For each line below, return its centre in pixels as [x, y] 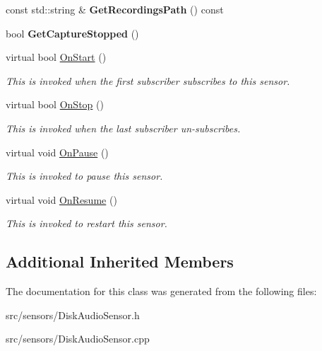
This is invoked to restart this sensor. [87, 223]
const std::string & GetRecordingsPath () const [115, 9]
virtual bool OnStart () [56, 57]
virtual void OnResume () [61, 199]
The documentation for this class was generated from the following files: [161, 291]
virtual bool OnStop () [55, 104]
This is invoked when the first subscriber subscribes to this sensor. [148, 80]
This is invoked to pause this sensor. [84, 176]
